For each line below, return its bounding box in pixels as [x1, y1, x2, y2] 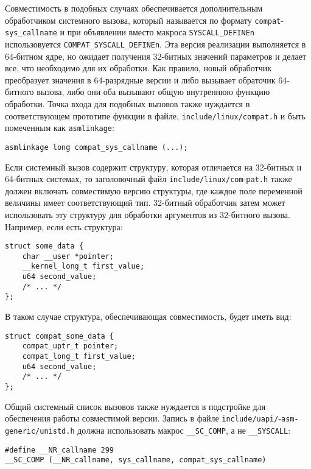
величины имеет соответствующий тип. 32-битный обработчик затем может [5, 196, 285, 209]
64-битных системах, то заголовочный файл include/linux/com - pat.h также [5, 172, 292, 185]
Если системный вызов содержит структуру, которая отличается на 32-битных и [5, 160, 302, 173]
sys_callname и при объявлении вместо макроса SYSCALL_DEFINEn [5, 26, 254, 38]
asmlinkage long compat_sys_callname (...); [5, 143, 188, 152]
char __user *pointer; [22, 252, 114, 261]
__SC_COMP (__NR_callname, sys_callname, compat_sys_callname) [5, 456, 267, 465]
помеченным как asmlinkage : [5, 121, 114, 134]
